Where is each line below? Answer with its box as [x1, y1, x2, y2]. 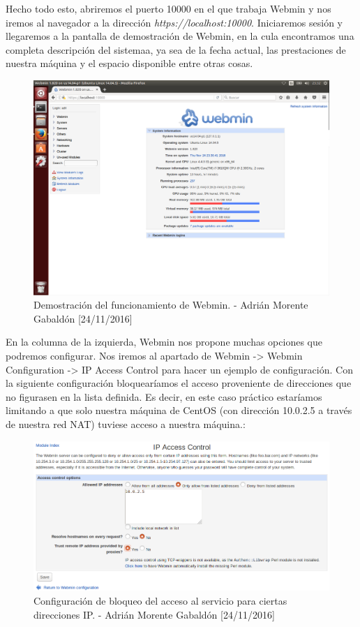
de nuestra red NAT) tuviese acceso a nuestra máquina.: [6, 416, 246, 431]
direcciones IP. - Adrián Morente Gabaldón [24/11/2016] [33, 607, 275, 621]
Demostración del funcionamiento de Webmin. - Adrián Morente [33, 297, 308, 312]
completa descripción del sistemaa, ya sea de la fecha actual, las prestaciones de [6, 42, 346, 57]
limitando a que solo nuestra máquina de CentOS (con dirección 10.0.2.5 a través [6, 403, 352, 418]
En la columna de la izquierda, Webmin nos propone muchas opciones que [6, 334, 322, 349]
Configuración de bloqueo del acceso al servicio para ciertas [33, 593, 287, 607]
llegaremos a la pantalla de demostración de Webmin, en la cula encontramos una [6, 29, 354, 43]
